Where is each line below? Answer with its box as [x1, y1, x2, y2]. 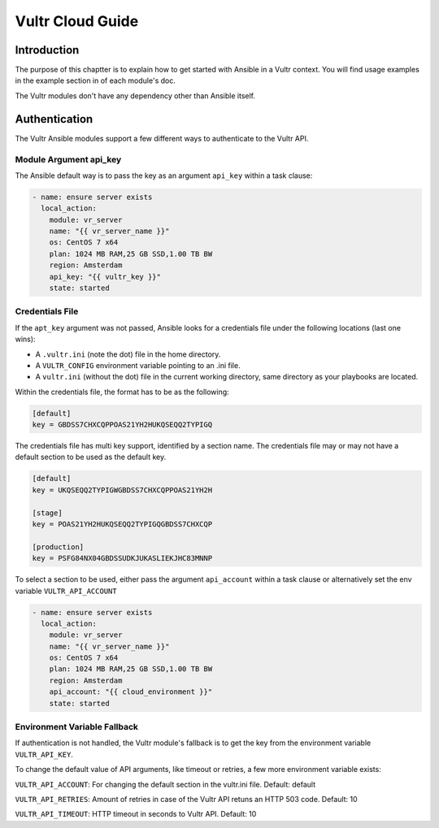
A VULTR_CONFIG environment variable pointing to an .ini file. [35, 360, 241, 370]
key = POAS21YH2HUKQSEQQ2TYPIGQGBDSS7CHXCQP [32, 519, 213, 528]
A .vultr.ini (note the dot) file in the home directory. [35, 349, 221, 359]
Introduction [15, 43, 80, 57]
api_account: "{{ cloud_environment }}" [49, 687, 213, 696]
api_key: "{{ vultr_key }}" [49, 272, 162, 281]
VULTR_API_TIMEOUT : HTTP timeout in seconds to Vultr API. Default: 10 [15, 809, 257, 819]
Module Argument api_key [15, 154, 122, 165]
